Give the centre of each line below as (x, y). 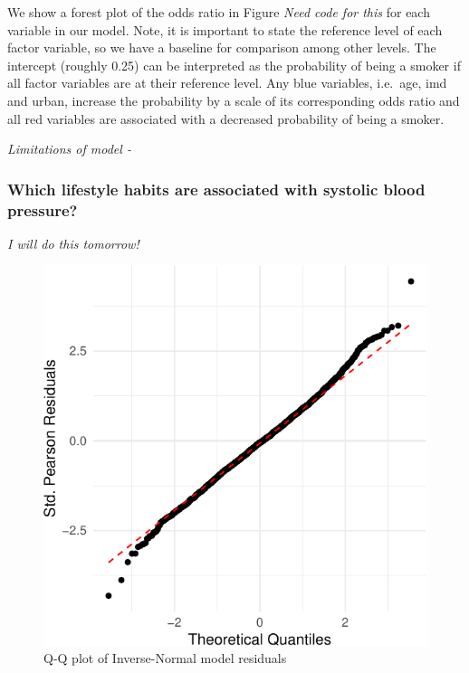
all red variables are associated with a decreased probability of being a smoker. (226, 118)
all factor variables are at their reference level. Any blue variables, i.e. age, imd (227, 83)
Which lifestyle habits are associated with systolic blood (216, 189)
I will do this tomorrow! (73, 243)
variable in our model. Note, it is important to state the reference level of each (225, 29)
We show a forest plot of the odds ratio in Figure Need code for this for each (219, 12)
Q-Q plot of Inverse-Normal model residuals (165, 658)
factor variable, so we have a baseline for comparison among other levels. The (222, 47)
